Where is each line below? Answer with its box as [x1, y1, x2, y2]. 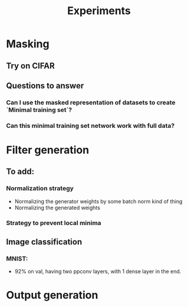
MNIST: [6, 255, 28, 263]
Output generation [6, 289, 98, 302]
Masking [6, 37, 50, 51]
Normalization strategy [6, 184, 74, 193]
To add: [6, 167, 34, 177]
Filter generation [6, 143, 90, 157]
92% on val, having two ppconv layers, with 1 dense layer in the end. [14, 268, 182, 275]
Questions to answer [6, 81, 84, 91]
